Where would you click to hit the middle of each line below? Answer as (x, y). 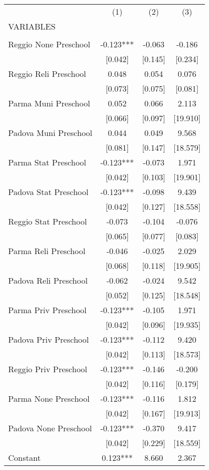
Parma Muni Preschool (49, 103)
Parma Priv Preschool (47, 310)
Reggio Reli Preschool (47, 74)
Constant (24, 458)
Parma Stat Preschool (47, 162)
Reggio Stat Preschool (48, 221)
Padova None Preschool (50, 428)
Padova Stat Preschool (48, 192)
